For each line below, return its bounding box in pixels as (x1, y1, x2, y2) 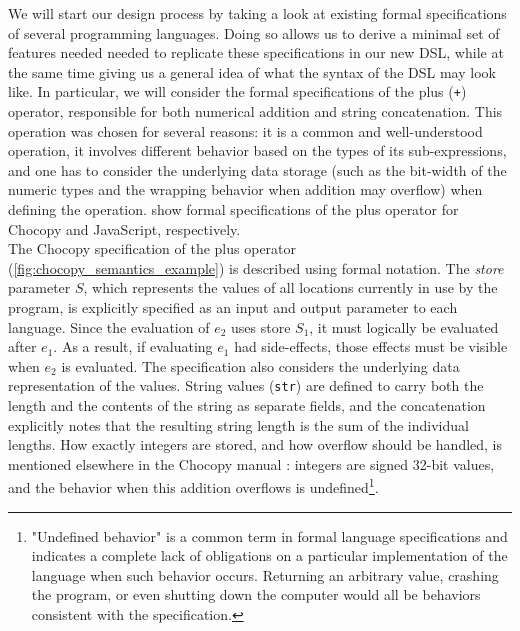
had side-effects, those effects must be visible (234, 336, 508, 357)
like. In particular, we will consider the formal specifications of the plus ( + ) (8, 81, 467, 102)
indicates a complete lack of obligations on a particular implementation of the (31, 545, 508, 566)
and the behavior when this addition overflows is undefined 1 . (8, 474, 379, 498)
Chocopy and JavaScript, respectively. (8, 218, 241, 239)
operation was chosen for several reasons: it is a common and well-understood (8, 120, 483, 141)
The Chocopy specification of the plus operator (8, 238, 297, 259)
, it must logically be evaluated (309, 316, 499, 337)
